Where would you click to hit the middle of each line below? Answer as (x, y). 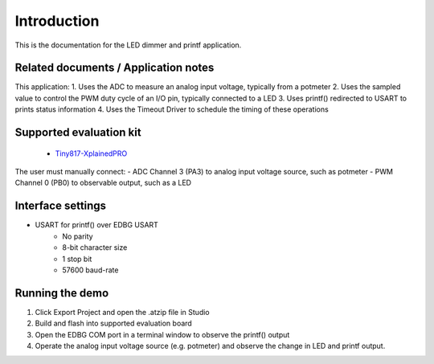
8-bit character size (95, 247)
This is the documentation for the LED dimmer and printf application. (128, 45)
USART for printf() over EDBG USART (96, 225)
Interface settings (61, 206)
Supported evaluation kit (78, 133)
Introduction (57, 21)
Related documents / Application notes (115, 68)
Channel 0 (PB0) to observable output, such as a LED (103, 183)
